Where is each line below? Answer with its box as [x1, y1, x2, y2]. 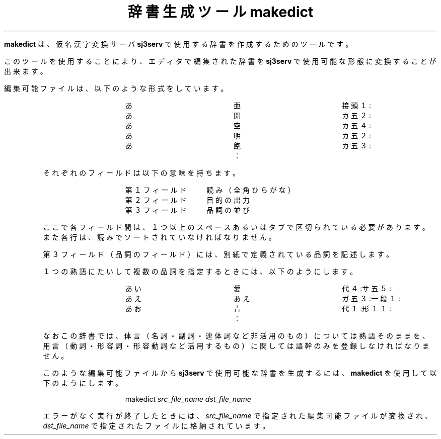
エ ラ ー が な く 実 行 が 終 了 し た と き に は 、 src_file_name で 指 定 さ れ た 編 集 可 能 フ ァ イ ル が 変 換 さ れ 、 [43, 411, 432, 420]
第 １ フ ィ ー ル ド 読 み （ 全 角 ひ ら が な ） [125, 185, 295, 194]
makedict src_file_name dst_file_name [125, 394, 251, 403]
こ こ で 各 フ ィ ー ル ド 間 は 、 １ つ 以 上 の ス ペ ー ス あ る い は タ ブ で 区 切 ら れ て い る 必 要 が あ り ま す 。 [43, 222, 429, 231]
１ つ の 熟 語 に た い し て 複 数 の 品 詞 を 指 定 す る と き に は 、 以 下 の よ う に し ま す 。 [43, 267, 357, 276]
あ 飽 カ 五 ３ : [125, 141, 372, 150]
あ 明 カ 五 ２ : [125, 131, 372, 140]
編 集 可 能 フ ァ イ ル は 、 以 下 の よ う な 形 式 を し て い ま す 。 [4, 83, 228, 93]
